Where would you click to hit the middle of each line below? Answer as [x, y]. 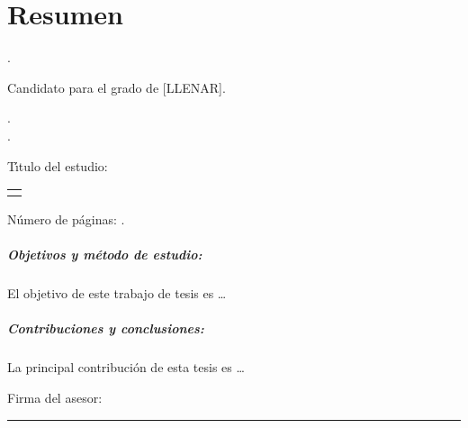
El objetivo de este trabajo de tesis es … [117, 293]
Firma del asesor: [55, 397]
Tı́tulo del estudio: [58, 165]
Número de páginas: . [66, 219]
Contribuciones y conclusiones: [106, 328]
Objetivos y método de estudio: [105, 255]
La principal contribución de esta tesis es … [126, 367]
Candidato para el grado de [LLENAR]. [117, 87]
